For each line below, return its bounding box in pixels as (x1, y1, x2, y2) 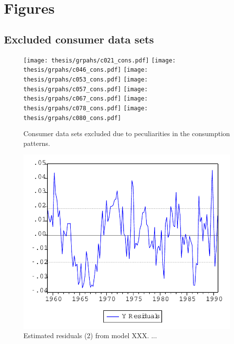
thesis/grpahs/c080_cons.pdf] (23, 114, 121, 121)
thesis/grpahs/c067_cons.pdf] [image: (23, 95, 148, 102)
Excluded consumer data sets (4, 31, 154, 46)
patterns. (23, 138, 50, 148)
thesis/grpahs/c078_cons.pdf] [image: (23, 104, 148, 112)
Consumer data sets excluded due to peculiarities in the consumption (23, 128, 230, 139)
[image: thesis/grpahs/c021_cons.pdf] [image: (23, 57, 176, 64)
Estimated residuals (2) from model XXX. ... (23, 330, 157, 341)
